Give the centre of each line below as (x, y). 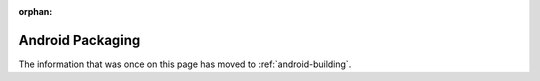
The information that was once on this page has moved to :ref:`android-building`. (185, 64)
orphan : (35, 11)
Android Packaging (79, 40)
